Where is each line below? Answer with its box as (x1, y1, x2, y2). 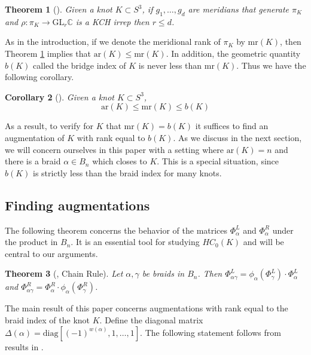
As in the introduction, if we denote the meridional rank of (5, 35, 221, 48)
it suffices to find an (195, 120, 269, 132)
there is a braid (5, 155, 61, 167)
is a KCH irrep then (75, 15, 150, 27)
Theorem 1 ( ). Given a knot (5, 3, 112, 15)
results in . (5, 340, 44, 353)
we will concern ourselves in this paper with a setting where (5, 143, 224, 155)
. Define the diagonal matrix (99, 313, 203, 326)
